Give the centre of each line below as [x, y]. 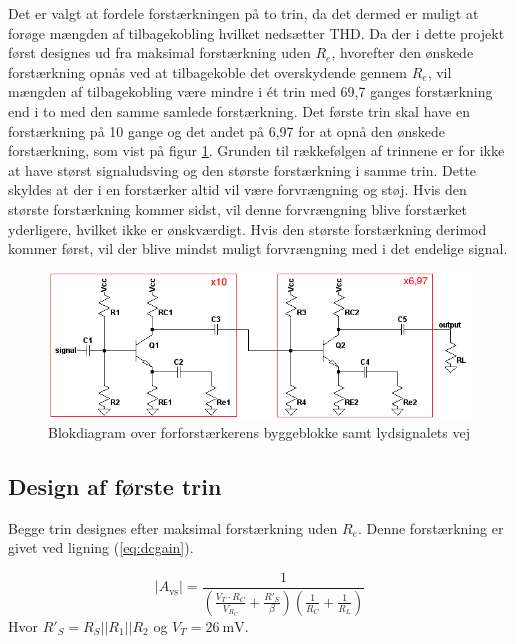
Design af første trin [115, 485]
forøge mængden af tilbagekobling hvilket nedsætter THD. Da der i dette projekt [256, 32]
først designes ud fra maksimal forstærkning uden [159, 52]
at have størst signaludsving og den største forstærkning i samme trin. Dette [242, 169]
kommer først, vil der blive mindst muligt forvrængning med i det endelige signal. [258, 248]
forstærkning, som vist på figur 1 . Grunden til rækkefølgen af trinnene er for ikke [256, 150]
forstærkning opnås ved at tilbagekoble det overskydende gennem [207, 71]
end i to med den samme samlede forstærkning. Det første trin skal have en [239, 110]
